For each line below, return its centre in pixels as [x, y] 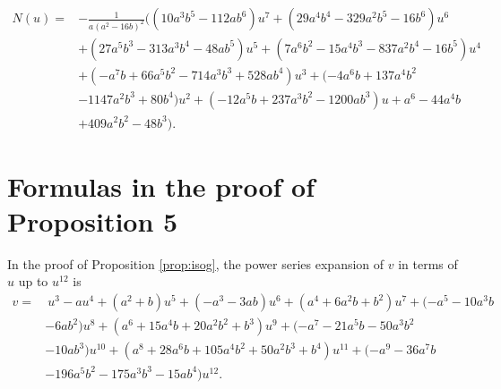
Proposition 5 [93, 220]
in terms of [428, 263]
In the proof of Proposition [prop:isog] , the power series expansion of [196, 263]
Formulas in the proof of [161, 186]
